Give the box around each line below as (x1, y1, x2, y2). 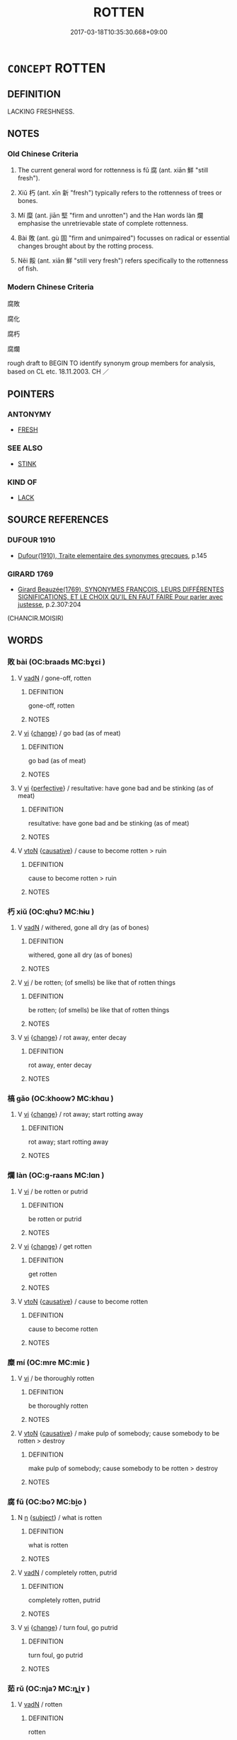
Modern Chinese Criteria (7, 282, 94, 292)
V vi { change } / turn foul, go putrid (17, 1624, 118, 1632)
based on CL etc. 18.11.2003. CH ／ (7, 367, 110, 376)
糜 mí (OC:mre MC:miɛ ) (7, 1357, 90, 1367)
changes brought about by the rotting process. (17, 242, 154, 251)
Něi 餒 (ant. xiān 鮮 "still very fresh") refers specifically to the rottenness (17, 256, 229, 265)
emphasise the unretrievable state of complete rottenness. (17, 219, 189, 228)
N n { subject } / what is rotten (17, 1514, 103, 1522)
